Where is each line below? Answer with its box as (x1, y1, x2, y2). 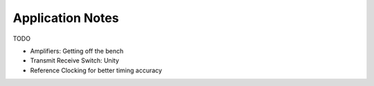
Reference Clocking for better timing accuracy (30, 66, 163, 74)
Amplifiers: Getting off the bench (30, 47, 124, 55)
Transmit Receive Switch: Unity (30, 56, 119, 65)
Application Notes (12, 10, 119, 25)
